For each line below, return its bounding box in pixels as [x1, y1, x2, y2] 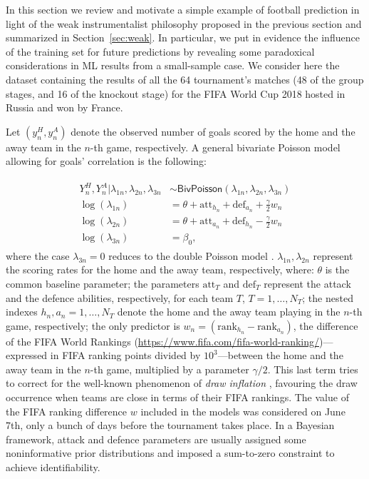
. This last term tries [267, 361, 358, 376]
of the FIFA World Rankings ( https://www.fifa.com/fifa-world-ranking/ [6, 333, 319, 348]
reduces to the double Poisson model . [108, 248, 274, 263]
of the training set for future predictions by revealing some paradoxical [6, 44, 315, 59]
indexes [6, 304, 38, 319]
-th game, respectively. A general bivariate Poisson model [90, 139, 341, 154]
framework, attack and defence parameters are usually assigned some [6, 431, 306, 446]
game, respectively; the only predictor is [6, 318, 180, 333]
